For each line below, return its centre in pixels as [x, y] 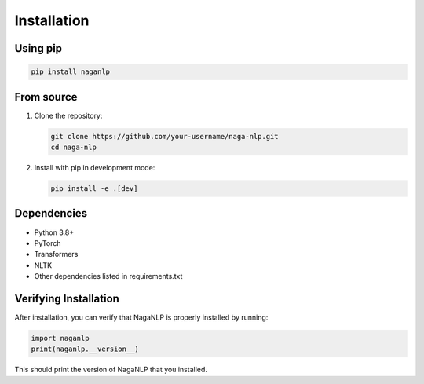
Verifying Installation [67, 298]
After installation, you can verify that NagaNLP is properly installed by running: [141, 317]
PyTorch [48, 243]
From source [46, 97]
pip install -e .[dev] [94, 188]
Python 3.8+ [54, 232]
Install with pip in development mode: [95, 168]
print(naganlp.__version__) [85, 349]
